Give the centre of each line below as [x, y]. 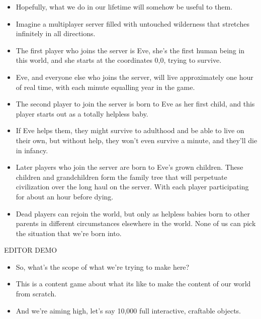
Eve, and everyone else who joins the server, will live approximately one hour [135, 77]
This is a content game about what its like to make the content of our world [133, 284]
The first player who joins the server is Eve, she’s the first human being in [130, 50]
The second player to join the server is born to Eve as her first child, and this [135, 104]
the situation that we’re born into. [69, 233]
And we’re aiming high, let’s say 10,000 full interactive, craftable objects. [128, 310]
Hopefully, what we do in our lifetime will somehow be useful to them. [124, 7]
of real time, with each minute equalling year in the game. [105, 87]
